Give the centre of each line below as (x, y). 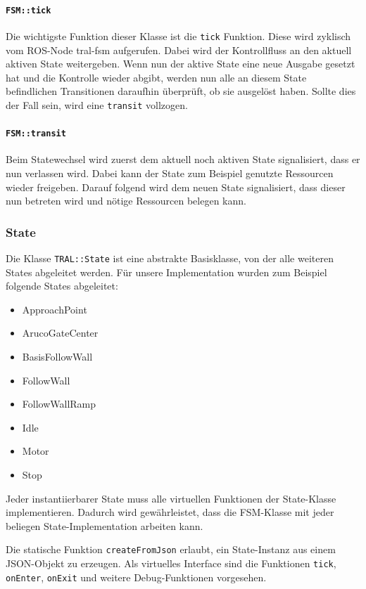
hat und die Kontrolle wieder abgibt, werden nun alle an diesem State (156, 77)
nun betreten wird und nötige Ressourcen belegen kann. (126, 201)
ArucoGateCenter (60, 333)
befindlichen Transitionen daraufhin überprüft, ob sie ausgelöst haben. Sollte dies (181, 91)
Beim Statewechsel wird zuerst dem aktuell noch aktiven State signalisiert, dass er (183, 159)
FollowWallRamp (59, 404)
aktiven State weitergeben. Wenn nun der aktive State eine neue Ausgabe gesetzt (181, 64)
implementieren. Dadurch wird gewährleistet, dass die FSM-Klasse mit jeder (170, 512)
